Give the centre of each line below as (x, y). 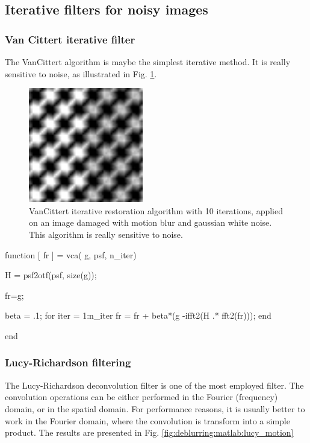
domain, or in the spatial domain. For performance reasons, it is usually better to (155, 408)
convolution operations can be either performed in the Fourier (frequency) (141, 397)
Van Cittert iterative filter (70, 39)
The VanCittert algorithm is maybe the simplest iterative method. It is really (148, 62)
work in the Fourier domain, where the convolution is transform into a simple (147, 420)
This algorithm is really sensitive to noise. (106, 234)
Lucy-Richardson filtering (68, 362)
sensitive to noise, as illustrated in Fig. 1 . (81, 73)
